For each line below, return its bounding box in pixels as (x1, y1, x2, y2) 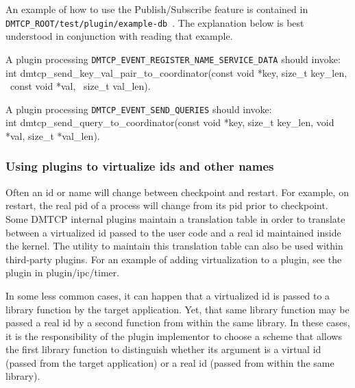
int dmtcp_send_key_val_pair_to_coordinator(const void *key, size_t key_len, (5, 65, 347, 80)
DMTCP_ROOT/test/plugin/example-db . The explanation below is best (5, 15, 304, 29)
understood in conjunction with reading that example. (5, 29, 233, 43)
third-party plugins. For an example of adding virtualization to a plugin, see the (5, 252, 342, 266)
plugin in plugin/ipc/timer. (5, 265, 120, 280)
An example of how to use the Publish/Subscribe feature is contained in (5, 2, 308, 16)
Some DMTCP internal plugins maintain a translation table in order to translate (5, 211, 345, 226)
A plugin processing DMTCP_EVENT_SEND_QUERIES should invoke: (5, 101, 272, 116)
